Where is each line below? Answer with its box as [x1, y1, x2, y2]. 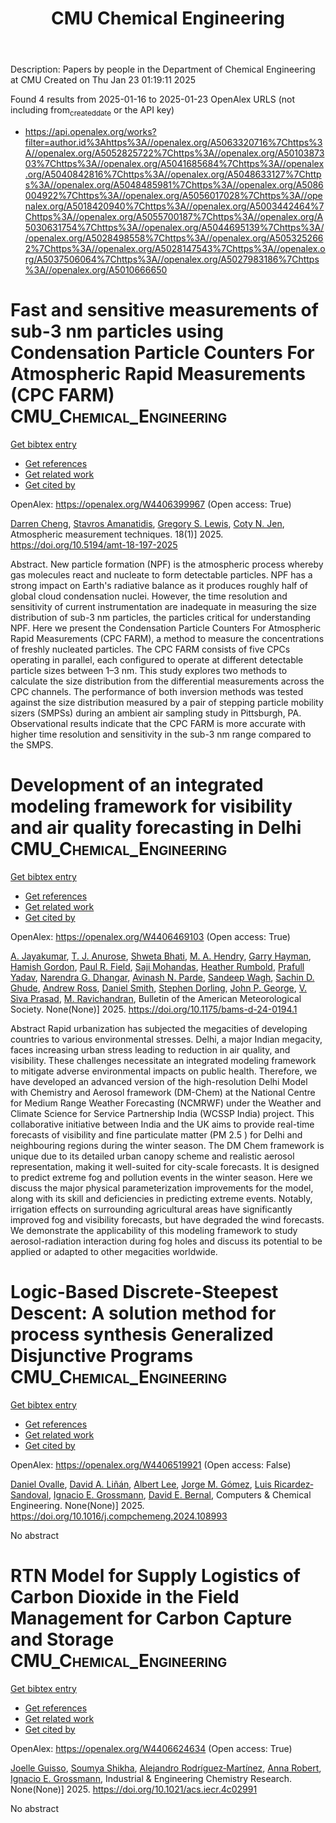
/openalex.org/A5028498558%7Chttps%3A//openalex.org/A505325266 [24, 232, 324, 244]
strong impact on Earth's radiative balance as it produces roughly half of [10, 579, 309, 591]
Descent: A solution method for [10, 1302, 277, 1325]
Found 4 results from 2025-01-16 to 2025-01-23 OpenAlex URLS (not [10, 93, 295, 106]
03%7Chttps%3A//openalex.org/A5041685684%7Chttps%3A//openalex [24, 157, 325, 169]
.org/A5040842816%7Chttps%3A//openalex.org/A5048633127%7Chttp [24, 168, 322, 180]
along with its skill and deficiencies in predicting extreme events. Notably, [10, 1192, 313, 1204]
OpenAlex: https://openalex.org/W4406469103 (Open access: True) [10, 930, 291, 942]
